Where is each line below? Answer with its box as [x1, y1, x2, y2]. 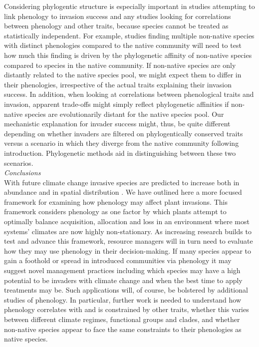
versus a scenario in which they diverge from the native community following [4, 138, 239, 148]
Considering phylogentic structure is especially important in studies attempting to [4, 1, 255, 11]
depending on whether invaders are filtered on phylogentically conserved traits [4, 128, 243, 138]
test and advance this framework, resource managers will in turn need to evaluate [4, 236, 253, 246]
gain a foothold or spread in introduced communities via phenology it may [4, 255, 232, 266]
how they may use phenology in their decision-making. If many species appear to [4, 245, 252, 256]
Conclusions [4, 167, 41, 178]
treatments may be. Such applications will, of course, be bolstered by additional [4, 285, 248, 295]
